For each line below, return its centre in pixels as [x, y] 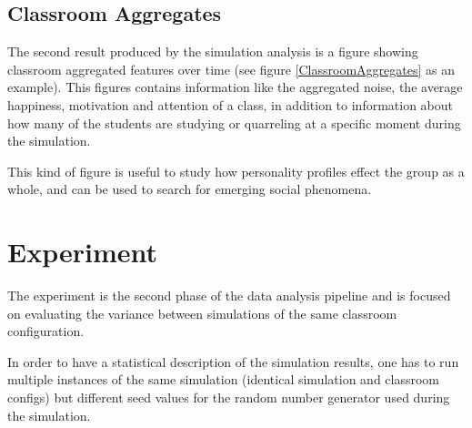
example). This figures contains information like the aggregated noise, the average [235, 87]
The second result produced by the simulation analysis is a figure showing [213, 51]
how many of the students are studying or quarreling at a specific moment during [234, 122]
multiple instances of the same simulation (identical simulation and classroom [224, 379]
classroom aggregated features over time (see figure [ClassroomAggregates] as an [231, 69]
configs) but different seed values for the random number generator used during [229, 397]
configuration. [46, 331]
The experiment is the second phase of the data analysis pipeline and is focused [229, 296]
